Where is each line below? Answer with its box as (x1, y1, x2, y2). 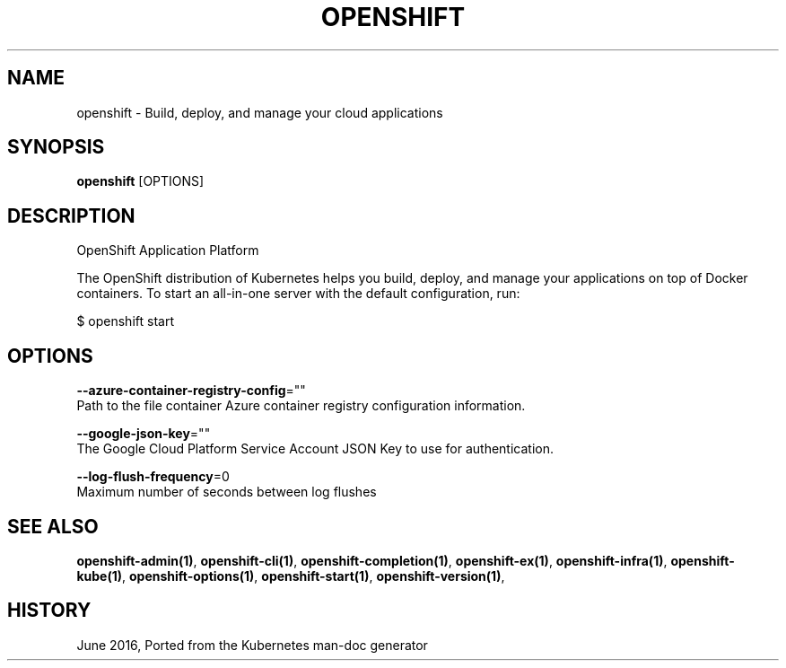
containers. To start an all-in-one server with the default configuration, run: (76, 286, 520, 302)
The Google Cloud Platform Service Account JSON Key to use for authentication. (76, 441, 555, 457)
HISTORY (7, 599, 92, 622)
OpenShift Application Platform (76, 242, 259, 259)
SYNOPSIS (7, 136, 105, 159)
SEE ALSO (7, 514, 99, 538)
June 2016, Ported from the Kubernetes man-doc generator (76, 637, 428, 653)
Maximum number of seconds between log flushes (76, 484, 377, 500)
